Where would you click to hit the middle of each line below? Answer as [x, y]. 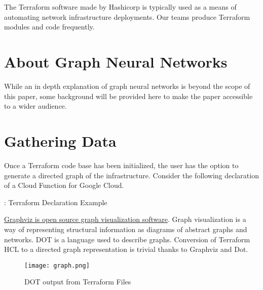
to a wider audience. [35, 106]
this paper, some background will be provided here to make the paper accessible [128, 96]
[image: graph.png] [57, 265]
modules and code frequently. [49, 27]
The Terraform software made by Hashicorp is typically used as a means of [120, 7]
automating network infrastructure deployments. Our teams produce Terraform [127, 17]
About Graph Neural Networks [116, 62]
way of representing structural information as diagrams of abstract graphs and [126, 229]
